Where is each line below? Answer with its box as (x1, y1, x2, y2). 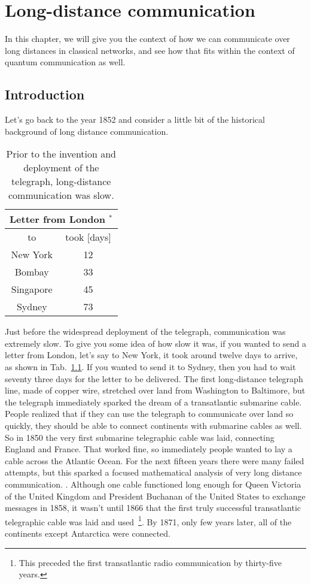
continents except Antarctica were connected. (5, 527, 171, 540)
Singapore (11, 282, 53, 296)
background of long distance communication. (5, 125, 169, 137)
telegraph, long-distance (11, 174, 111, 189)
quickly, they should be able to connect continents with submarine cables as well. (5, 419, 302, 432)
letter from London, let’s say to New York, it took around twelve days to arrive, (5, 349, 298, 361)
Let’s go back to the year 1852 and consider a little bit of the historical (5, 113, 265, 126)
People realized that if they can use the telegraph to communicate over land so (5, 407, 294, 420)
